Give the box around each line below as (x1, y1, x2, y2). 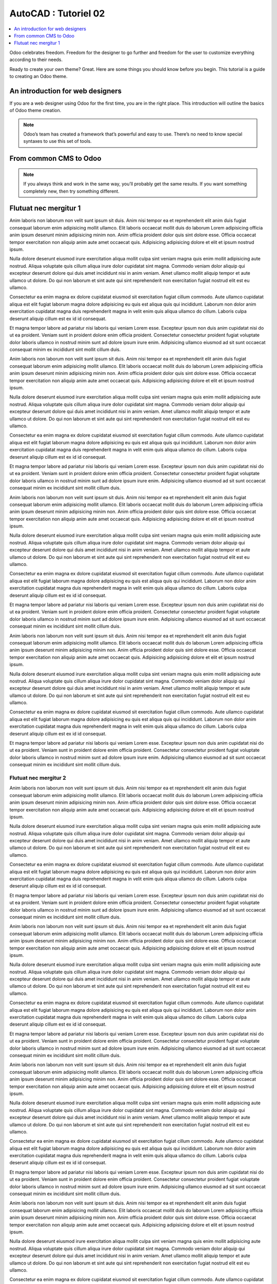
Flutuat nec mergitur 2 (9, 774, 66, 781)
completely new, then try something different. (23, 188, 120, 194)
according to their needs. (9, 56, 63, 63)
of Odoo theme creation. (9, 107, 62, 114)
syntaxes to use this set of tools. (23, 138, 92, 144)
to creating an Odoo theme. (9, 73, 68, 79)
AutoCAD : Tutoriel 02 (9, 8, 105, 19)
